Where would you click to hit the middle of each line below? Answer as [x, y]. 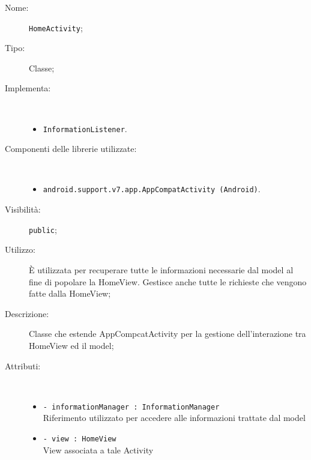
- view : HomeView [80, 439]
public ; [43, 229]
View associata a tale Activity [98, 449]
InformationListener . [85, 128]
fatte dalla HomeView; [70, 293]
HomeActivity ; [56, 27]
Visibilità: [23, 209]
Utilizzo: [20, 250]
